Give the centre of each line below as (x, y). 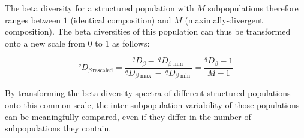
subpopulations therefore (253, 8)
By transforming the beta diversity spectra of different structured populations (148, 93)
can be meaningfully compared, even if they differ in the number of (128, 116)
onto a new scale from (45, 43)
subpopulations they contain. (58, 128)
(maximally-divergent (224, 19)
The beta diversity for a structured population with (100, 8)
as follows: (131, 43)
